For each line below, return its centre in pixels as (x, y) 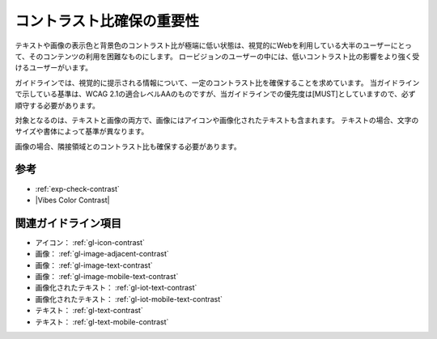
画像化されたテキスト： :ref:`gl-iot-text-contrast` (116, 288)
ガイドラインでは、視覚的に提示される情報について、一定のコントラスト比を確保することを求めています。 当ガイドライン (217, 83)
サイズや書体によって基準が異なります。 (82, 131)
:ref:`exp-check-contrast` (78, 189)
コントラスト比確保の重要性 (107, 21)
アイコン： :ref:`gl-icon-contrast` (90, 242)
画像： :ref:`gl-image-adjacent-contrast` (102, 254)
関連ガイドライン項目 (68, 223)
